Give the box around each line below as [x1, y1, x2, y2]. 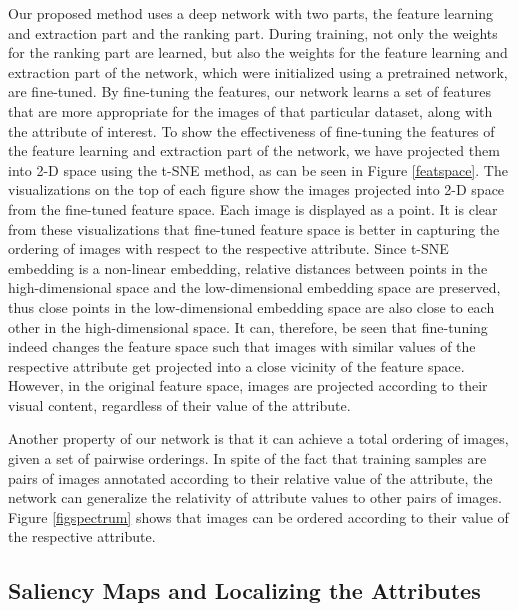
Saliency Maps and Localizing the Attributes [8, 575, 481, 606]
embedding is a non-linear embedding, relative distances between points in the [8, 257, 488, 278]
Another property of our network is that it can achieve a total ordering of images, [8, 428, 509, 449]
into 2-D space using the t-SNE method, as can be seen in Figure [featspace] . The [8, 159, 508, 180]
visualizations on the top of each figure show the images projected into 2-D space [8, 179, 505, 200]
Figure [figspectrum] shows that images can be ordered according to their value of [8, 506, 509, 527]
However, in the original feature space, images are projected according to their [8, 375, 488, 396]
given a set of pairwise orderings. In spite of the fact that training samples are [8, 448, 487, 469]
